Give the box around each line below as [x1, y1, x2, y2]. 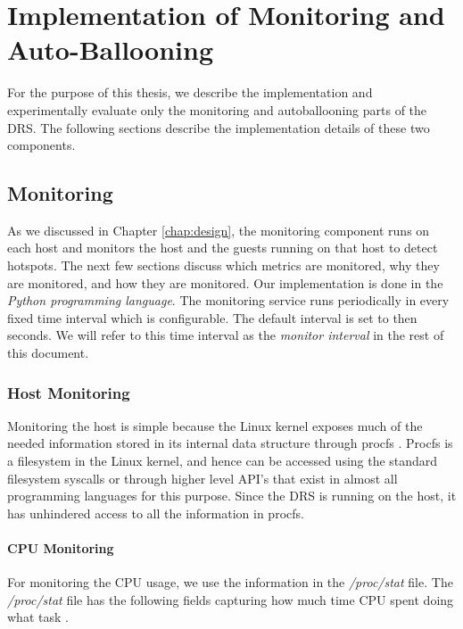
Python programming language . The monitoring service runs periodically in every [7, 291, 450, 310]
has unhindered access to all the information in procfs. [7, 503, 304, 522]
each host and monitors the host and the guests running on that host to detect [7, 238, 438, 257]
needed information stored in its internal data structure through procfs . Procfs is [7, 434, 453, 452]
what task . [7, 608, 69, 626]
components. [7, 136, 76, 154]
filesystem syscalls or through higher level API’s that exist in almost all [7, 468, 398, 487]
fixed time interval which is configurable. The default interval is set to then [7, 308, 418, 327]
